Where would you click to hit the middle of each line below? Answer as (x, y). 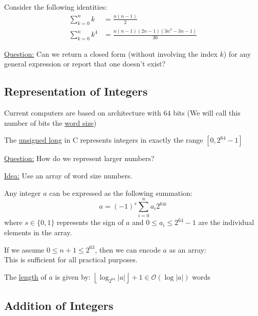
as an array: (188, 249)
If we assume (24, 249)
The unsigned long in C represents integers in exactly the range (104, 140)
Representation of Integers (76, 91)
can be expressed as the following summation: (121, 193)
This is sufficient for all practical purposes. (71, 259)
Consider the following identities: (56, 7)
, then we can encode (128, 249)
